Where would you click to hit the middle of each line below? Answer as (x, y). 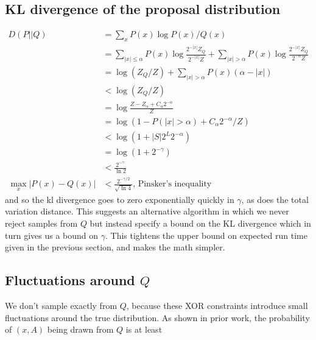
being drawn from (80, 329)
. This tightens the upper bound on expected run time (206, 235)
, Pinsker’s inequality (172, 184)
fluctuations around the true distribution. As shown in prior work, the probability (157, 317)
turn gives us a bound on (52, 235)
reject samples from (41, 223)
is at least (144, 329)
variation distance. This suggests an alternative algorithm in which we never (147, 211)
